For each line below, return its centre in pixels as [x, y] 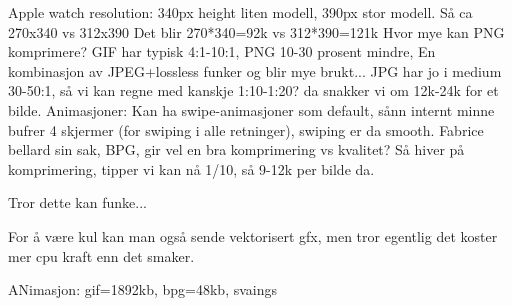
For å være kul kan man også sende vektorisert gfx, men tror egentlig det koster [253, 235]
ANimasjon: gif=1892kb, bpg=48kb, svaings [142, 289]
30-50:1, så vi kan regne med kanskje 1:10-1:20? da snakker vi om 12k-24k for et [253, 90]
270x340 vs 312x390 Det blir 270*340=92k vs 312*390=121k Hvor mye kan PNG [256, 31]
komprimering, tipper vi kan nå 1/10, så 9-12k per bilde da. [191, 168]
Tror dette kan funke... [77, 202]
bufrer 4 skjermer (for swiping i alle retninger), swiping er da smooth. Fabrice [246, 129]
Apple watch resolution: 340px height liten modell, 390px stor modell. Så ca [240, 12]
